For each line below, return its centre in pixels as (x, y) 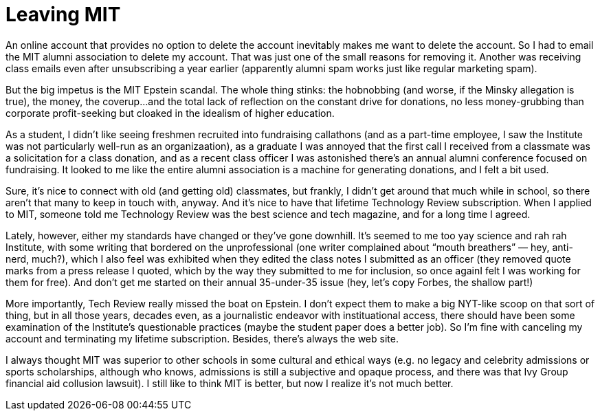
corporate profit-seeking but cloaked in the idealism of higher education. (170, 113)
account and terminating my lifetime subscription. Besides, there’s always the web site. (202, 338)
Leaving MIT (63, 14)
